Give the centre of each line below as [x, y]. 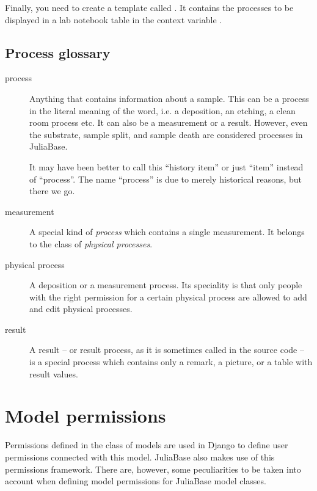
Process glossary [58, 52]
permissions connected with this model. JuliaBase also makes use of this [140, 456]
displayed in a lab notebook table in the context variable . [114, 19]
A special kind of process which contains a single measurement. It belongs [167, 232]
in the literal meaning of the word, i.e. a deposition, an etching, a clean [162, 110]
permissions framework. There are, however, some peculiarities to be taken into [153, 469]
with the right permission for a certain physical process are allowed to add [168, 296]
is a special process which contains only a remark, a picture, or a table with [171, 362]
